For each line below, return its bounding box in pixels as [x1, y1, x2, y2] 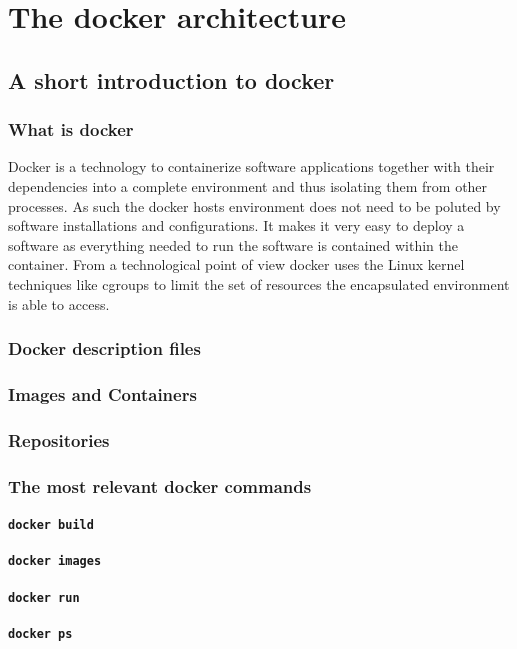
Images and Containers [8, 381, 197, 406]
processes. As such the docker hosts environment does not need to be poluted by [8, 195, 501, 216]
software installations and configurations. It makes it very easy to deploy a [8, 215, 465, 236]
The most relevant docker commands [8, 473, 312, 498]
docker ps [8, 626, 73, 641]
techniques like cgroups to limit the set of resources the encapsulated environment [8, 273, 510, 294]
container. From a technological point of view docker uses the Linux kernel [8, 254, 465, 275]
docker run [8, 590, 80, 605]
